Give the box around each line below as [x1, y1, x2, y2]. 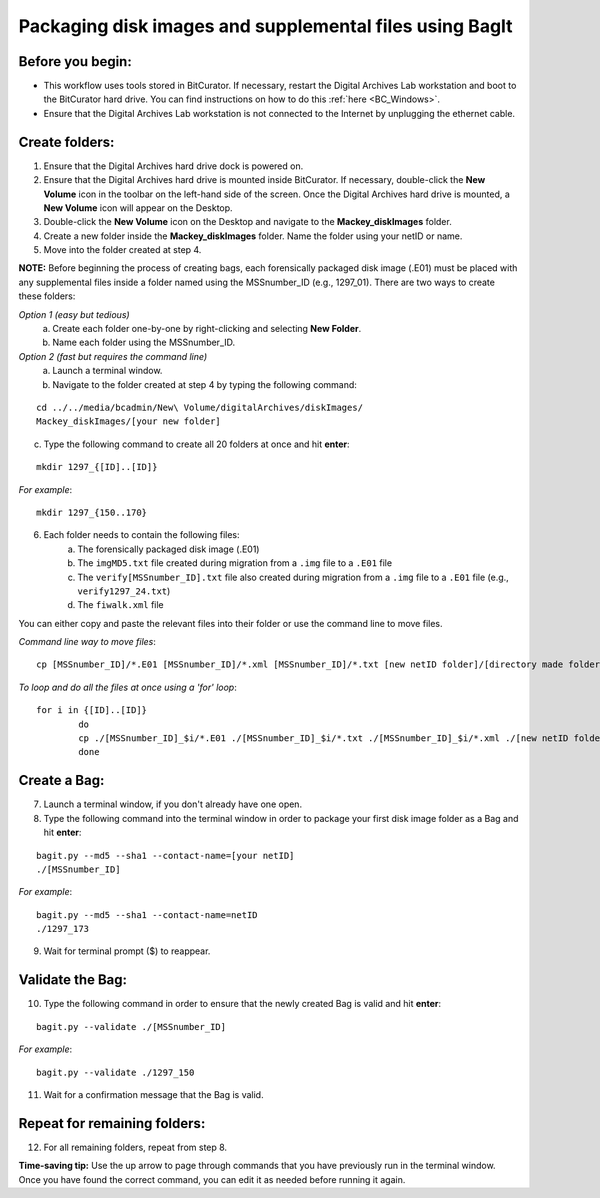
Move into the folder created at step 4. [43, 244, 202, 256]
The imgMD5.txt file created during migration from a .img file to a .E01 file [77, 557, 393, 569]
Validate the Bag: [18, 971, 128, 989]
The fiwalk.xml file [77, 599, 164, 611]
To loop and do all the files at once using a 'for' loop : [18, 681, 237, 693]
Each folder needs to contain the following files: [43, 529, 240, 541]
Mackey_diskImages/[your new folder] [36, 416, 222, 427]
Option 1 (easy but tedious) [18, 308, 130, 320]
